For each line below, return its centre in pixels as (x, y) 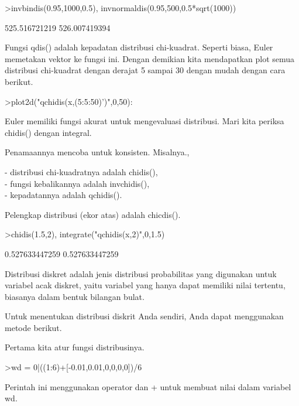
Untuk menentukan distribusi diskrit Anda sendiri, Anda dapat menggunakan (144, 316)
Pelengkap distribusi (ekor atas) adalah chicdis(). (93, 214)
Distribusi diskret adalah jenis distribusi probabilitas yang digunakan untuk (141, 273)
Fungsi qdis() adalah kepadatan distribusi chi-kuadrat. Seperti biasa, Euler (139, 47)
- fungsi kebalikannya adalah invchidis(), (77, 183)
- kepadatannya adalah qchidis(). (63, 195)
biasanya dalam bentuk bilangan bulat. (75, 296)
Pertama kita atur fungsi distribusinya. (75, 347)
